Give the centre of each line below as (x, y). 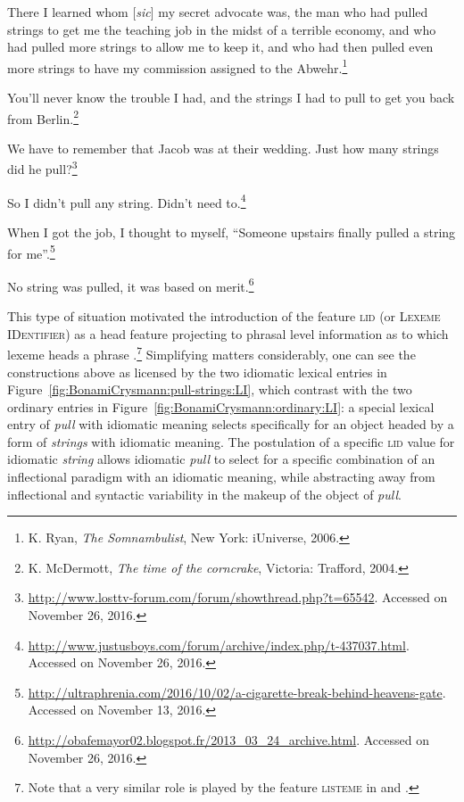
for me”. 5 (31, 252)
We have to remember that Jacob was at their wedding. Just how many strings (223, 148)
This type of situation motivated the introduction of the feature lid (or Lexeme (224, 316)
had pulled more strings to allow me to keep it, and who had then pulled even (220, 47)
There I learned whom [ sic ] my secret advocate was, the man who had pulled (218, 12)
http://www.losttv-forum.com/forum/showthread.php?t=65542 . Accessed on (238, 597)
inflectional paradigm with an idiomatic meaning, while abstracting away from (221, 477)
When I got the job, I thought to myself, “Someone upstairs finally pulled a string (232, 232)
